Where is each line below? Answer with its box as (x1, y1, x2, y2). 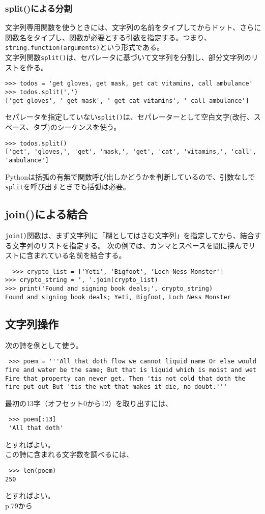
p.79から (5, 500, 33, 510)
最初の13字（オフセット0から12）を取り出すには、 (5, 397, 172, 408)
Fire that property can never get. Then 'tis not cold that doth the (5, 375, 246, 382)
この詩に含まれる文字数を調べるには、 (5, 449, 133, 460)
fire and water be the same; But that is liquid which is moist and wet (5, 366, 256, 374)
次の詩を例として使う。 (5, 339, 83, 350)
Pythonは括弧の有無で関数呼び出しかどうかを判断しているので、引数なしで (5, 171, 255, 182)
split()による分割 (5, 2, 72, 14)
